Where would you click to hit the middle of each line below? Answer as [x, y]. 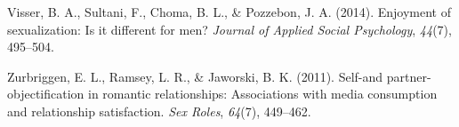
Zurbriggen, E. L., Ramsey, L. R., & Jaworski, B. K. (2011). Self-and [195, 76]
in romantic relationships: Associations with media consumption [263, 94]
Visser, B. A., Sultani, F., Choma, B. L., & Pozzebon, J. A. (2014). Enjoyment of [229, 12]
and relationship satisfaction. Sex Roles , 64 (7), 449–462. [159, 111]
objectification [46, 94]
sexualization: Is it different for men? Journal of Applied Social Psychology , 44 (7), [229, 29]
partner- [409, 76]
